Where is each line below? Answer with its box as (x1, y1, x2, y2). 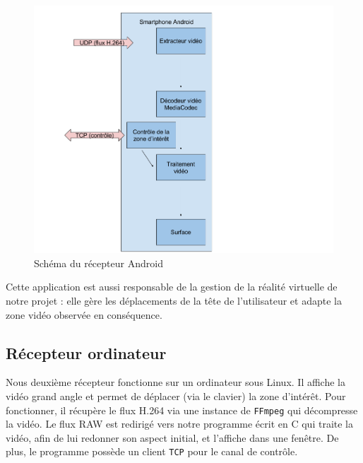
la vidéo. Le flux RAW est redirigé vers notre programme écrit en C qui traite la (6, 416, 353, 431)
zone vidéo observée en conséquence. (6, 307, 162, 322)
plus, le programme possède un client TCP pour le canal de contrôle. (6, 444, 298, 459)
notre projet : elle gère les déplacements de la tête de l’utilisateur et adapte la (6, 293, 342, 308)
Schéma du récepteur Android (34, 255, 163, 270)
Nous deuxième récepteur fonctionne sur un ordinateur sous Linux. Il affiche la (6, 375, 345, 389)
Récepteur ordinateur (6, 341, 167, 363)
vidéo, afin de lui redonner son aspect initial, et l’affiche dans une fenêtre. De (6, 430, 339, 445)
